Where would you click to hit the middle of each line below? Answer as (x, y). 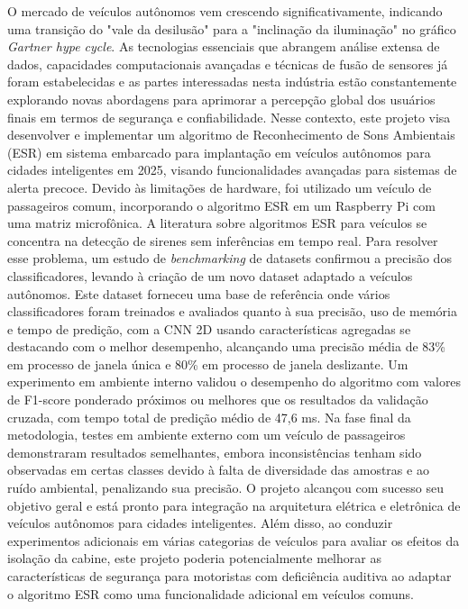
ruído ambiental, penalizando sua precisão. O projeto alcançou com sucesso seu (225, 488)
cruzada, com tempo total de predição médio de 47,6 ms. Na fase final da (209, 417)
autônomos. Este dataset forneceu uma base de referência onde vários (199, 293)
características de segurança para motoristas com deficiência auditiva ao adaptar (229, 576)
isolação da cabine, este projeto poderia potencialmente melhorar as (194, 558)
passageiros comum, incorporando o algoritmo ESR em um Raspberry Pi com (221, 205)
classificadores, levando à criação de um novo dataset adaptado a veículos (210, 275)
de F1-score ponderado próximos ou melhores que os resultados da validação (218, 400)
